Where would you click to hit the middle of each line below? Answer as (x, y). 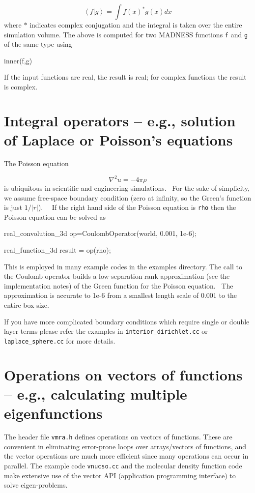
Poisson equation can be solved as (55, 217)
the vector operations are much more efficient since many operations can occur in (126, 456)
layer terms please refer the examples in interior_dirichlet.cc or (106, 331)
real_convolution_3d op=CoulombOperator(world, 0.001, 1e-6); (100, 233)
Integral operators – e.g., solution (120, 120)
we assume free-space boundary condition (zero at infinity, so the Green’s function (128, 197)
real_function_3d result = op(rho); (57, 250)
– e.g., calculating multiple (96, 393)
